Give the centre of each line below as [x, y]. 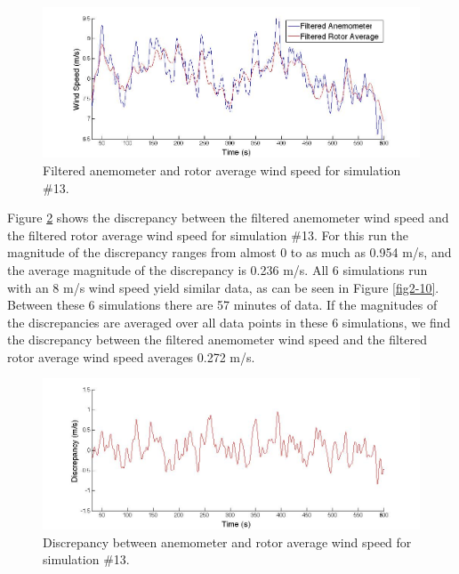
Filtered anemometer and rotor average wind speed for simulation [222, 170]
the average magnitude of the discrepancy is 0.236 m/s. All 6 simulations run [217, 269]
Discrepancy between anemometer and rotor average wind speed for [227, 542]
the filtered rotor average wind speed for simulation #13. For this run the [208, 234]
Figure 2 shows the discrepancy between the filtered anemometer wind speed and [228, 218]
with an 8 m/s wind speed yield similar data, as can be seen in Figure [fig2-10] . [223, 287]
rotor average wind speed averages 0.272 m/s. [131, 356]
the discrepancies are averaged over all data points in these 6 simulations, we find [229, 322]
